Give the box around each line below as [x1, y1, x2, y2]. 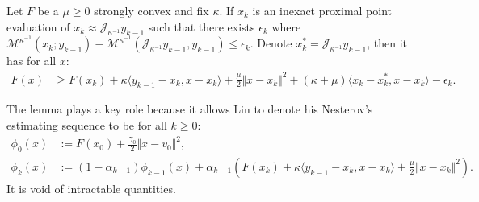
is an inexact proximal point [252, 2, 393, 19]
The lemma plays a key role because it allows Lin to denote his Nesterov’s [6, 101, 373, 117]
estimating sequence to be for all [6, 116, 167, 133]
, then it [367, 35, 408, 52]
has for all [6, 52, 57, 69]
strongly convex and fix [94, 2, 209, 19]
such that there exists [148, 18, 255, 35]
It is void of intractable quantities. [6, 179, 176, 196]
